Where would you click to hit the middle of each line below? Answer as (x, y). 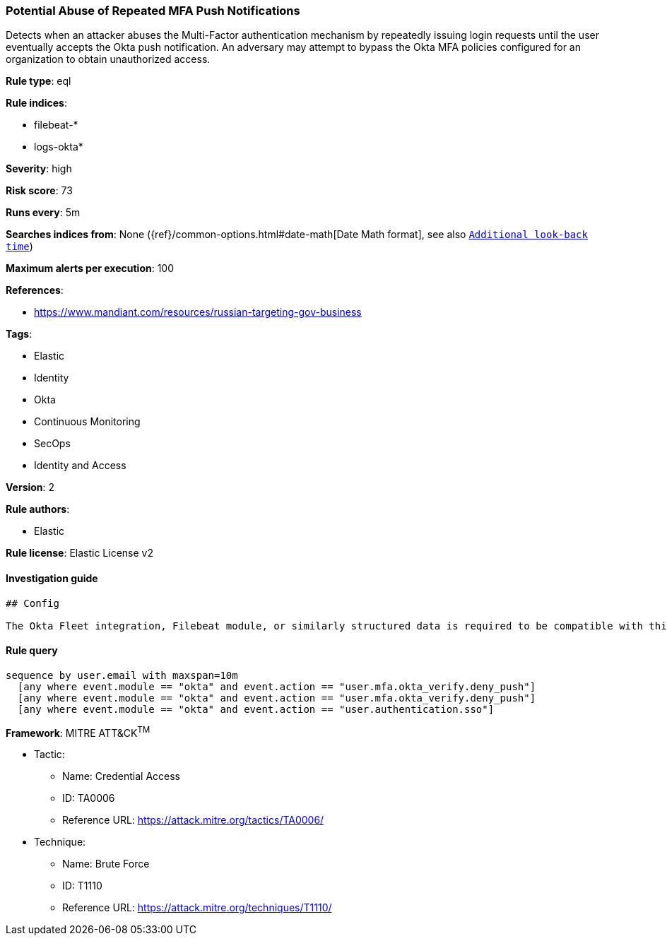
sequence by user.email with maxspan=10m (122, 675)
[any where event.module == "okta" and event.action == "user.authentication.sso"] (256, 709)
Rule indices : (36, 103)
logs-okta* (59, 147)
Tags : (19, 334)
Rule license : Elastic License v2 (79, 553)
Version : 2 (30, 487)
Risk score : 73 (39, 191)
